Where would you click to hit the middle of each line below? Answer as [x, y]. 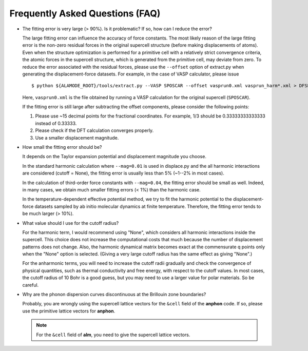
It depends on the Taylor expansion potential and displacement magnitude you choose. [114, 157]
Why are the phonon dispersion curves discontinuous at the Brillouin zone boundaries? [114, 295]
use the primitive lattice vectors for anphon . [69, 311]
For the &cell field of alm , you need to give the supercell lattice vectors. [113, 335]
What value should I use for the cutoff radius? [71, 223]
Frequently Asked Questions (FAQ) [85, 13]
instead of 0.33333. [56, 123]
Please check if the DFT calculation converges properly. [94, 130]
